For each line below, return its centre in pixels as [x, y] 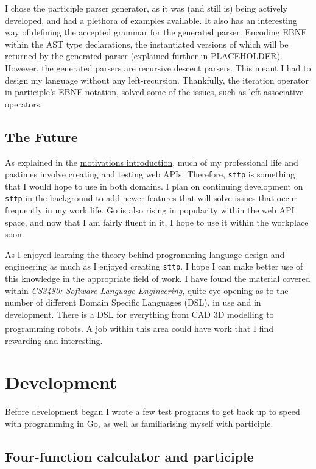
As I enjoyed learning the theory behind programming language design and [145, 254]
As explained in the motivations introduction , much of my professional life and [152, 162]
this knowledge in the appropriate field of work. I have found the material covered [158, 278]
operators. [24, 103]
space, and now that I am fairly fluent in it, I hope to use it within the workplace [157, 222]
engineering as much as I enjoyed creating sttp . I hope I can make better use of [154, 266]
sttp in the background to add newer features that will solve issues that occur [151, 198]
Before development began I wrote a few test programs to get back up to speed [153, 411]
